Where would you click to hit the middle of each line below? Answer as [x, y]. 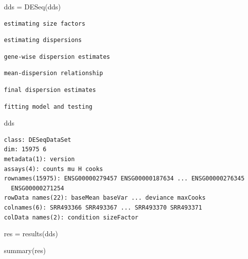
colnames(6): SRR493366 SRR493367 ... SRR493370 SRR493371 [103, 207]
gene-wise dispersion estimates [57, 57]
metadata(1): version [40, 159]
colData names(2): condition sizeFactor [71, 217]
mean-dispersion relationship [54, 73]
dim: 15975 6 [25, 150]
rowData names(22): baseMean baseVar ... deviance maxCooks [105, 198]
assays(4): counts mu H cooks [54, 169]
